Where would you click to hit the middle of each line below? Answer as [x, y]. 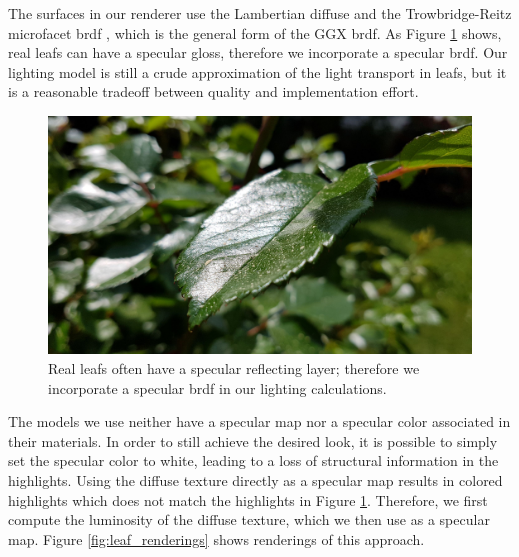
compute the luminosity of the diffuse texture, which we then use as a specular [249, 519]
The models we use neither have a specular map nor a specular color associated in [259, 421]
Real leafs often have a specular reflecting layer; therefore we [234, 368]
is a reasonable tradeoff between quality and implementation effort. [213, 91]
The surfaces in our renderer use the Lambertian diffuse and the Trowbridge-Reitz [260, 13]
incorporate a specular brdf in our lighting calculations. [217, 387]
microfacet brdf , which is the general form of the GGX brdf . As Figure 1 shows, [255, 32]
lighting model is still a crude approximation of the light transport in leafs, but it [257, 71]
